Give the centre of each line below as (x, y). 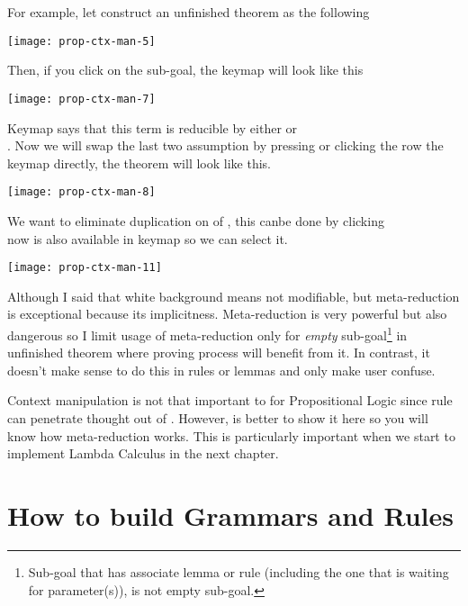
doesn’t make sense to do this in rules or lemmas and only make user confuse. (221, 370)
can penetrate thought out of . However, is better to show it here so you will (218, 418)
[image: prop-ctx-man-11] (85, 268)
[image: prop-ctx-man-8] (81, 192)
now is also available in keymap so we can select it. (148, 238)
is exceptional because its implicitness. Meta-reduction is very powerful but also (227, 314)
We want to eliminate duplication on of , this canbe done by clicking (196, 220)
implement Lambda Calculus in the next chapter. (143, 453)
